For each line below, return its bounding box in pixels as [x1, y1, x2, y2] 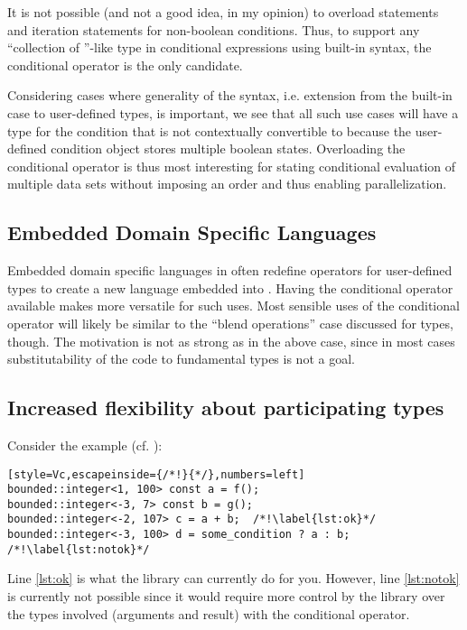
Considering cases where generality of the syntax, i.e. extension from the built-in [7, 86, 453, 105]
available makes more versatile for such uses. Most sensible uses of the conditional [7, 296, 460, 315]
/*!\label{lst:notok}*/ [7, 542, 150, 556]
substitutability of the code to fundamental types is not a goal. [7, 349, 355, 368]
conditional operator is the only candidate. [7, 55, 243, 74]
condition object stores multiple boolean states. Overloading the [51, 139, 406, 158]
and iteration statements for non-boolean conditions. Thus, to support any [7, 20, 420, 39]
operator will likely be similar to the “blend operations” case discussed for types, [7, 313, 453, 332]
